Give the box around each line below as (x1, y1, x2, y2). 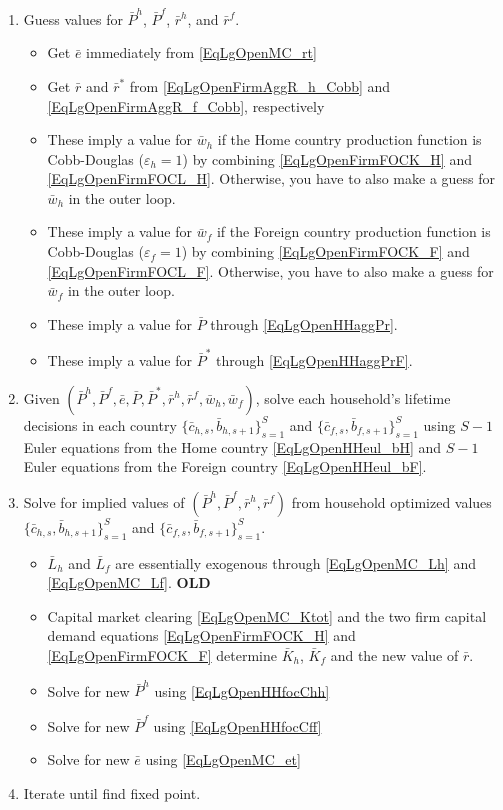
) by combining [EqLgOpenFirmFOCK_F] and (181, 241, 470, 262)
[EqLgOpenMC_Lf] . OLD (47, 572, 211, 593)
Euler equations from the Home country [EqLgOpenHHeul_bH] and (23, 436, 442, 457)
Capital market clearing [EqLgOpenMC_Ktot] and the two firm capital (47, 605, 487, 626)
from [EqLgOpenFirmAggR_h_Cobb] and (129, 75, 391, 96)
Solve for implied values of (23, 491, 185, 512)
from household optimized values (291, 491, 492, 512)
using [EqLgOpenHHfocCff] (153, 715, 322, 736)
